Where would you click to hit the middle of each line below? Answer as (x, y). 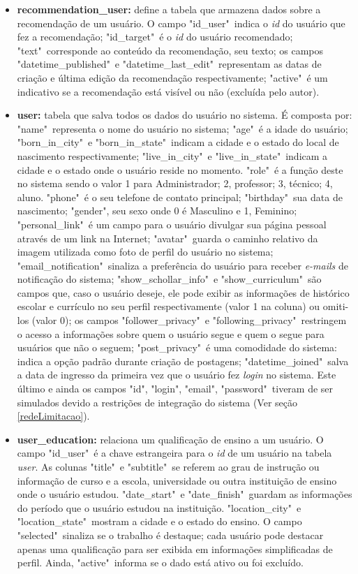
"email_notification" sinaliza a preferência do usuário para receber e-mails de (182, 265)
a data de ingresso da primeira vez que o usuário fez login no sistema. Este (177, 375)
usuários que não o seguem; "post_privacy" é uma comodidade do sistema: (177, 347)
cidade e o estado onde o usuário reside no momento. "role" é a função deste (180, 169)
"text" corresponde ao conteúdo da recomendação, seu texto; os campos (170, 50)
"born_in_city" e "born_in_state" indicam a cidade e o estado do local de (178, 142)
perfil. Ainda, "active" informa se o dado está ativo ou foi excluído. (160, 562)
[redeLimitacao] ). (53, 416)
